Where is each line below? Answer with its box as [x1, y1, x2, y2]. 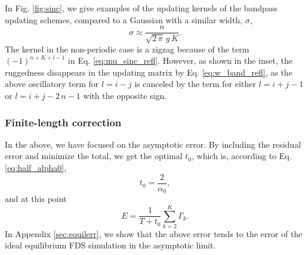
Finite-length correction [5, 114, 122, 129]
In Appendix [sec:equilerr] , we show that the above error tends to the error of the [5, 227, 303, 240]
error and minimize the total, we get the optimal [5, 150, 183, 162]
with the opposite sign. [83, 89, 167, 102]
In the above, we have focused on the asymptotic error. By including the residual [5, 138, 301, 150]
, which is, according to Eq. [192, 150, 292, 162]
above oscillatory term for [5, 77, 99, 90]
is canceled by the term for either [134, 77, 256, 90]
